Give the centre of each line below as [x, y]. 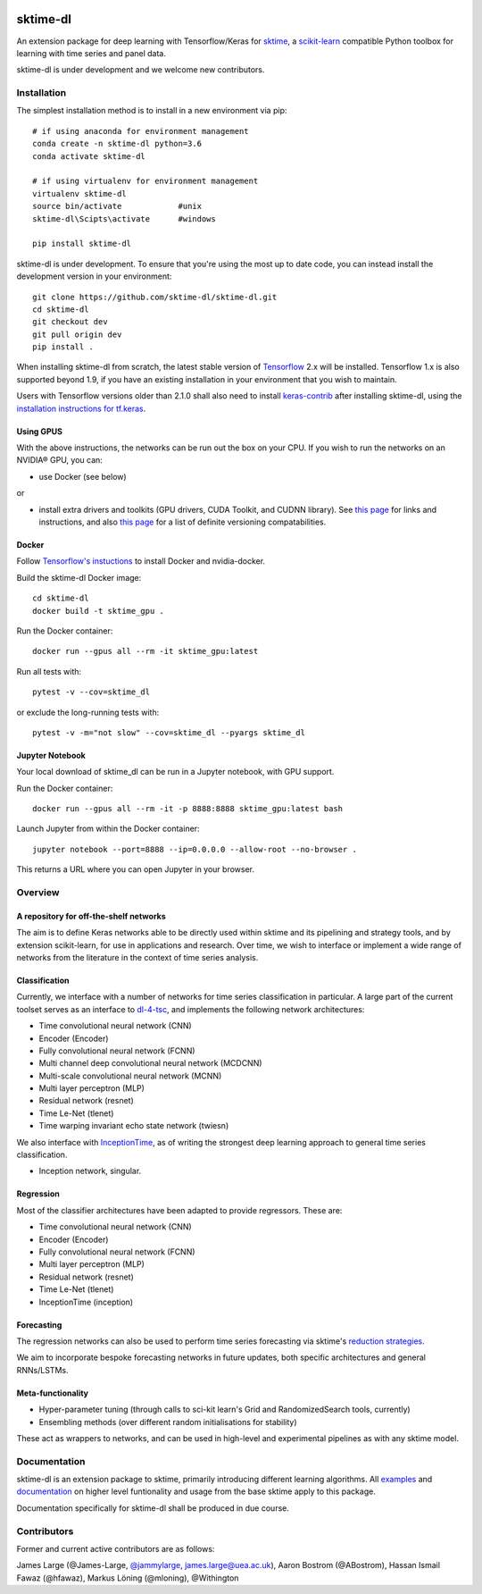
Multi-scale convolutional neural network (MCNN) [130, 1076]
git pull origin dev [77, 334]
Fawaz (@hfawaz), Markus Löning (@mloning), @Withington [128, 1578]
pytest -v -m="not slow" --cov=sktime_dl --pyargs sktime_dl [169, 732]
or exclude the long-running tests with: [88, 712]
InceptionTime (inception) [86, 1302]
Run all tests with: [49, 671]
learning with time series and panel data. [91, 53]
